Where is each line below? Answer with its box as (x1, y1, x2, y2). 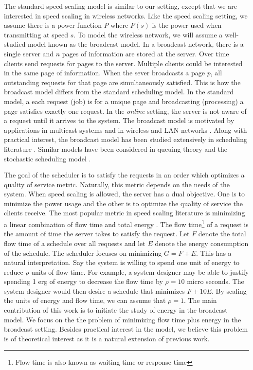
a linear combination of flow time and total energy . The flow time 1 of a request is (4, 218, 249, 229)
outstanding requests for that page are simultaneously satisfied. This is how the (4, 77, 241, 87)
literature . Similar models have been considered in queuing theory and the (4, 143, 227, 154)
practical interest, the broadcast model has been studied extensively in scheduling (4, 134, 247, 144)
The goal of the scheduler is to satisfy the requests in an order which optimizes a (4, 170, 245, 180)
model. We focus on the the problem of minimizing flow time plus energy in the (4, 314, 241, 324)
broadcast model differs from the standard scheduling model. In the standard (4, 87, 234, 97)
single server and (4, 48, 54, 58)
